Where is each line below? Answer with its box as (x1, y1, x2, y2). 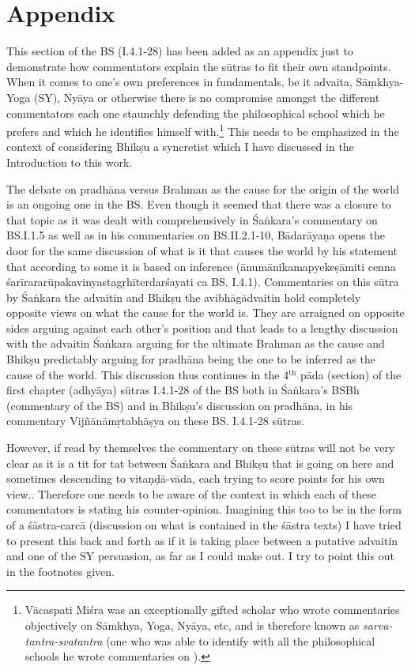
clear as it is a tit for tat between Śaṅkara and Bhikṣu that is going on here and (6, 454, 394, 471)
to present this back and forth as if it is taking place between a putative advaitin (6, 532, 398, 548)
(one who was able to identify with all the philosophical (106, 632, 375, 649)
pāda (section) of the (300, 366, 402, 382)
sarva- (363, 616, 393, 633)
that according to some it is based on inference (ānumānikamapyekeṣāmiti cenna (6, 258, 396, 274)
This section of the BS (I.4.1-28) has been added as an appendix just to (6, 43, 353, 59)
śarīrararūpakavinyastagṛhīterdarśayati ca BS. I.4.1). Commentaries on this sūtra (6, 273, 399, 290)
